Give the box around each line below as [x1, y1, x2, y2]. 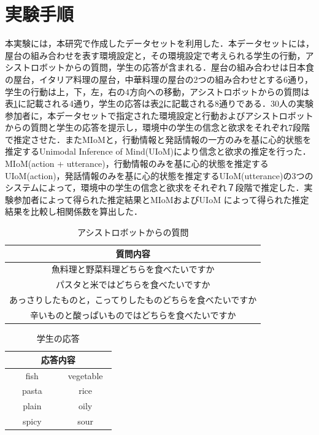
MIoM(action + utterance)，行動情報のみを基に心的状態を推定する [5, 157, 269, 170]
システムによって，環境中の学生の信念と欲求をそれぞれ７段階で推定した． [5, 181, 304, 194]
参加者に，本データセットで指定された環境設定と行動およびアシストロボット [5, 109, 313, 121]
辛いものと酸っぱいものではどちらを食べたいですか [29, 309, 236, 321]
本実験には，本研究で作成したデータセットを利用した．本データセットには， [5, 37, 314, 50]
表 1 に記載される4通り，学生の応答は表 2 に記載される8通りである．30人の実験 [5, 97, 313, 110]
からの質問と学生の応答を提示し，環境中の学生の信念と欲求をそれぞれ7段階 [5, 121, 310, 134]
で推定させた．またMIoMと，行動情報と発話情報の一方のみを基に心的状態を [5, 133, 312, 145]
